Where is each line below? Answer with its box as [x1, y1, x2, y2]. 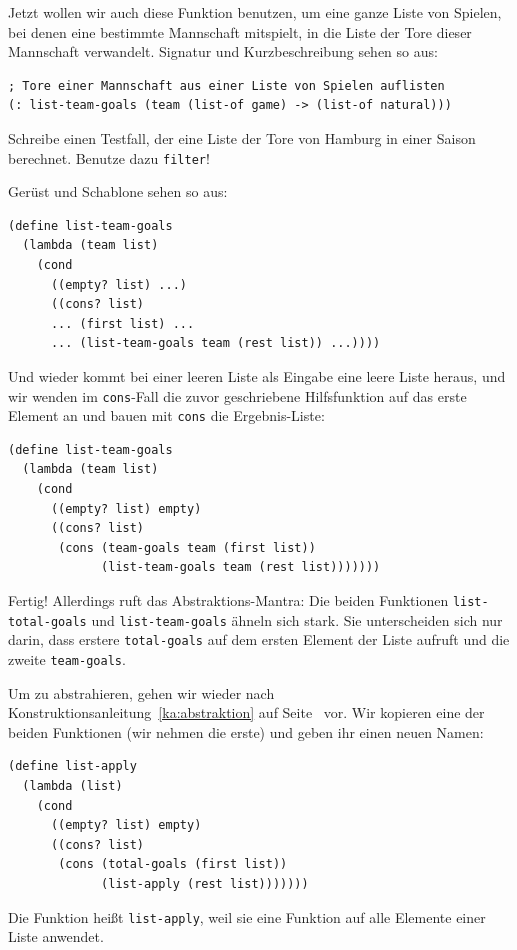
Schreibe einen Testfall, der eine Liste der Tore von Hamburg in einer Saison [8, 127, 476, 148]
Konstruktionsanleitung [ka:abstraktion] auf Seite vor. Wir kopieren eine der [8, 702, 485, 723]
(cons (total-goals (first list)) [58, 857, 288, 872]
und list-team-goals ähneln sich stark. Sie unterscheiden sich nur [91, 609, 503, 630]
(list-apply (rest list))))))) [101, 877, 309, 891]
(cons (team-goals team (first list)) [58, 540, 316, 555]
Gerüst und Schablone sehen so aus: [8, 181, 228, 202]
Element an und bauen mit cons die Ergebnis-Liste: [8, 405, 325, 426]
